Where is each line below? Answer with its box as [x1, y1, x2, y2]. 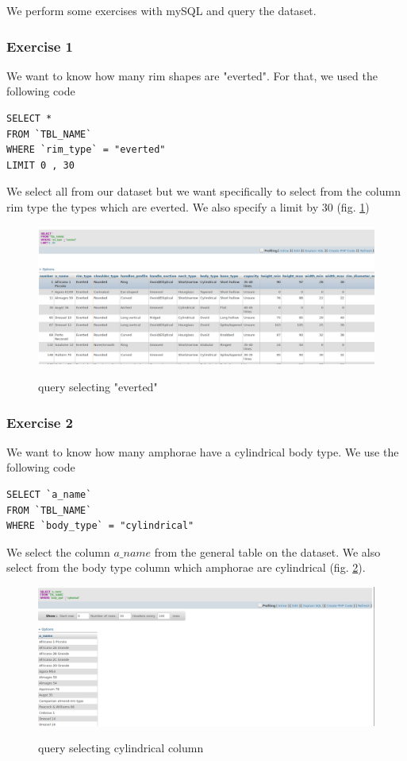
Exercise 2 [6, 412, 73, 432]
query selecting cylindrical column [38, 740, 204, 756]
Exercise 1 [6, 36, 73, 56]
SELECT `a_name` [6, 489, 92, 501]
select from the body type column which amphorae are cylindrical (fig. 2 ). [6, 559, 366, 576]
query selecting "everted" [38, 379, 158, 395]
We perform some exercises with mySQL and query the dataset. [6, 2, 317, 18]
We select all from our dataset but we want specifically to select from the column [6, 183, 401, 200]
